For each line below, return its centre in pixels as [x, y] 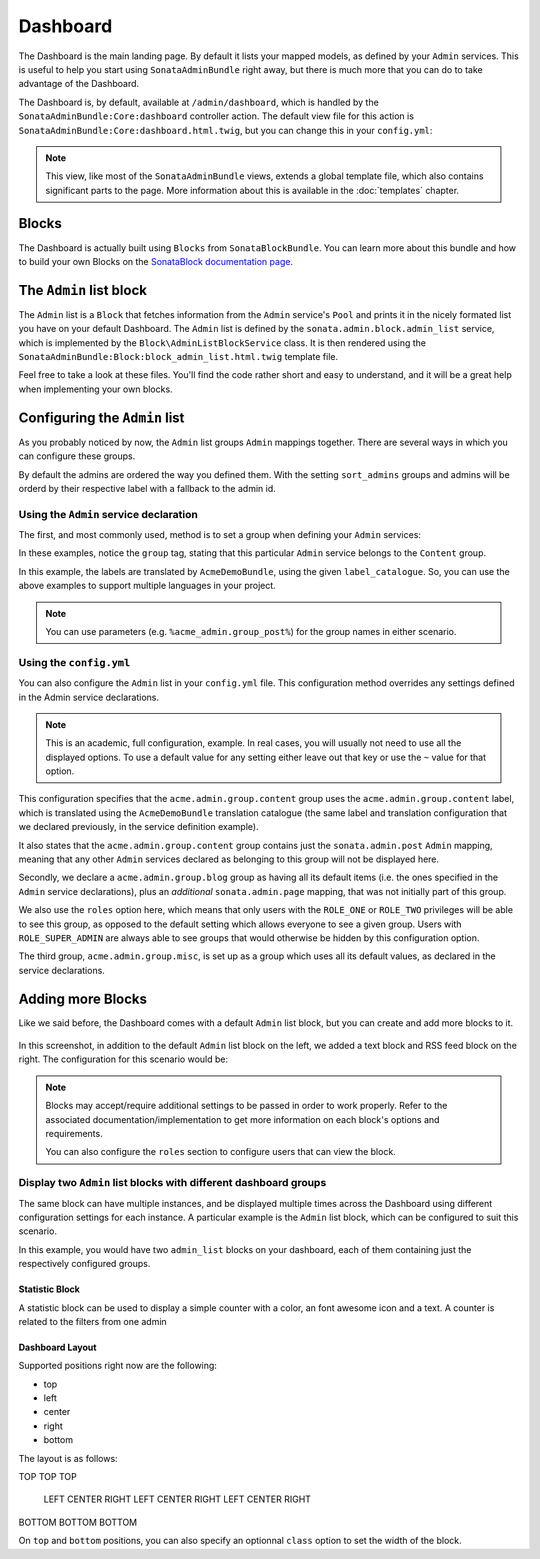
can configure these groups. [77, 456]
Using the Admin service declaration [108, 514]
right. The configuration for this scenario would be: [123, 1059]
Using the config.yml [74, 662]
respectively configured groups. [84, 1264]
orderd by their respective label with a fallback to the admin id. [147, 488]
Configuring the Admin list [101, 417]
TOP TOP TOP [47, 1477]
